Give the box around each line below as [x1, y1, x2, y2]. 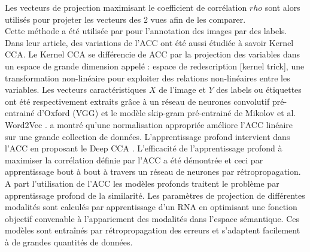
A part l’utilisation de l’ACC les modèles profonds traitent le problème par [5, 177, 279, 189]
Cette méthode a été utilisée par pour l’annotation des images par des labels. [5, 25, 287, 37]
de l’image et [159, 83, 206, 96]
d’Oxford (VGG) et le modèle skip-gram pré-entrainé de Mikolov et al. [37, 107, 296, 119]
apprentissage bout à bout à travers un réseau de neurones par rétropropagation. [5, 165, 301, 178]
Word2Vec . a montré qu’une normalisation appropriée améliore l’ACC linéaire [5, 118, 293, 130]
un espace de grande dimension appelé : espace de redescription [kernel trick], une [5, 59, 305, 72]
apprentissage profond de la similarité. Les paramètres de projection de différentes [5, 189, 305, 201]
